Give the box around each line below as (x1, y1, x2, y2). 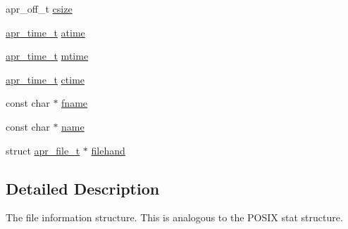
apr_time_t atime (6, 25, 85, 39)
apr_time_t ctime (6, 72, 85, 86)
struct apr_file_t (6, 143, 80, 157)
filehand (91, 143, 125, 157)
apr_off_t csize (6, 1, 73, 15)
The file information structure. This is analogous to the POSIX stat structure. (6, 210, 343, 225)
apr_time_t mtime (6, 48, 89, 63)
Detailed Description (6, 177, 160, 199)
